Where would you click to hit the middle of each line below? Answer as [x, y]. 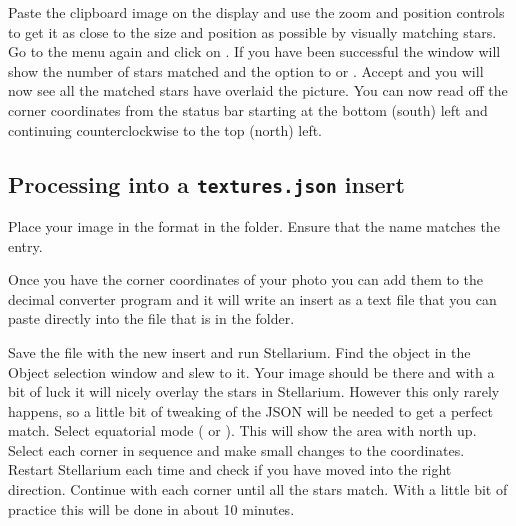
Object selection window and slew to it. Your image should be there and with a [251, 371]
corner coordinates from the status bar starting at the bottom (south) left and [248, 109]
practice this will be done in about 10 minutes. [151, 508]
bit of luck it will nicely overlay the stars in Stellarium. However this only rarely [254, 391]
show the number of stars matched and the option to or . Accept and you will [246, 70]
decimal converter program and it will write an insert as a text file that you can [252, 298]
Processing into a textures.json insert [206, 183]
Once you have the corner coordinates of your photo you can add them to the [246, 279]
